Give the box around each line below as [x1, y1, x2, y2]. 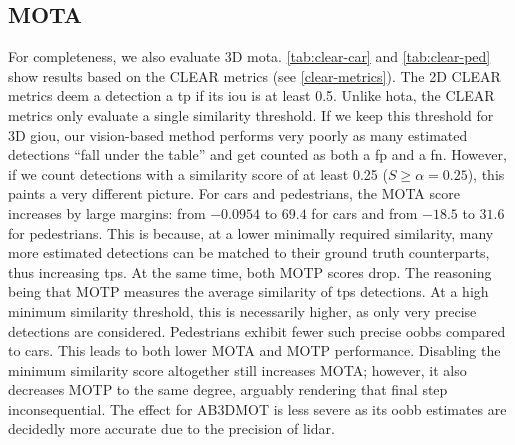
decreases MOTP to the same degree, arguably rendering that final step [8, 379, 448, 400]
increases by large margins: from [8, 202, 206, 223]
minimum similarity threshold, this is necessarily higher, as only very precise [8, 300, 477, 321]
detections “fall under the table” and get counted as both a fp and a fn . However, [8, 144, 507, 165]
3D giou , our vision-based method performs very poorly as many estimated [8, 124, 468, 145]
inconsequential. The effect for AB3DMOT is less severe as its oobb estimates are [8, 398, 507, 419]
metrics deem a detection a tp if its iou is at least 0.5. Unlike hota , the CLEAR [8, 85, 495, 106]
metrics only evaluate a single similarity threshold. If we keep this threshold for [8, 104, 494, 125]
